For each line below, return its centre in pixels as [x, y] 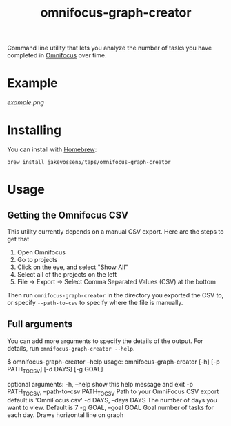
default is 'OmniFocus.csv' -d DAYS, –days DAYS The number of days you [112, 400]
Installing [34, 130]
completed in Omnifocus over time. [57, 55]
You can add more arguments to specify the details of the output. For [105, 341]
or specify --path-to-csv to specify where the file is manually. [95, 303]
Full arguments [40, 324]
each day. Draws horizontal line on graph [66, 415]
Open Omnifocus [41, 252]
